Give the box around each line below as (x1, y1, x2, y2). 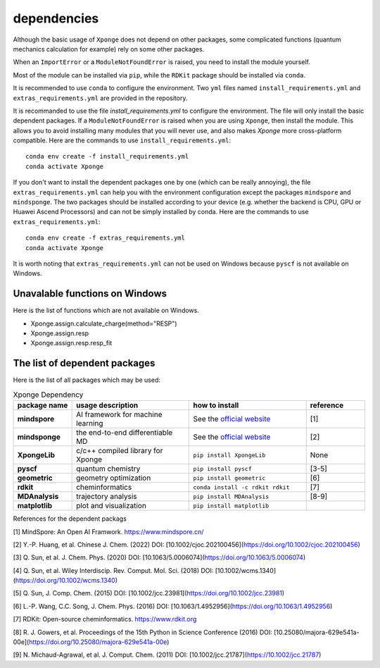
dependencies (13, 11, 99, 26)
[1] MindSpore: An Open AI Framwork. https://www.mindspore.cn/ (13, 527, 204, 536)
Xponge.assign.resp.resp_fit (30, 339, 113, 347)
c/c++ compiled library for (76, 446, 163, 456)
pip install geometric (193, 474, 266, 482)
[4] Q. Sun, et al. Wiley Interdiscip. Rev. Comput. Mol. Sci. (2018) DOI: (13, 566, 214, 574)
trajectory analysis (76, 492, 137, 502)
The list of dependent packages (13, 357, 156, 369)
